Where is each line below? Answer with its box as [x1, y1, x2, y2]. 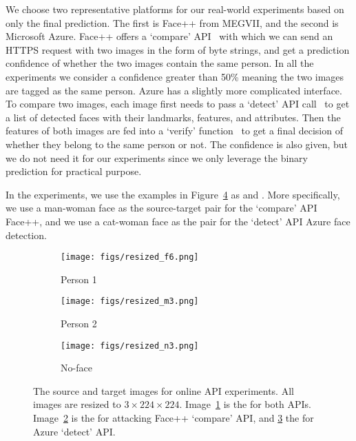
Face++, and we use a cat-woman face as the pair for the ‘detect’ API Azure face [6, 214, 350, 228]
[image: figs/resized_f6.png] [61, 252, 199, 263]
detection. [6, 227, 47, 242]
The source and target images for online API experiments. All [33, 383, 294, 398]
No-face [61, 360, 92, 375]
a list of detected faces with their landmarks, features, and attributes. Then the [6, 110, 341, 124]
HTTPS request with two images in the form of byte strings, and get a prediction [6, 42, 350, 57]
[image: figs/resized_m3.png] [61, 296, 199, 307]
